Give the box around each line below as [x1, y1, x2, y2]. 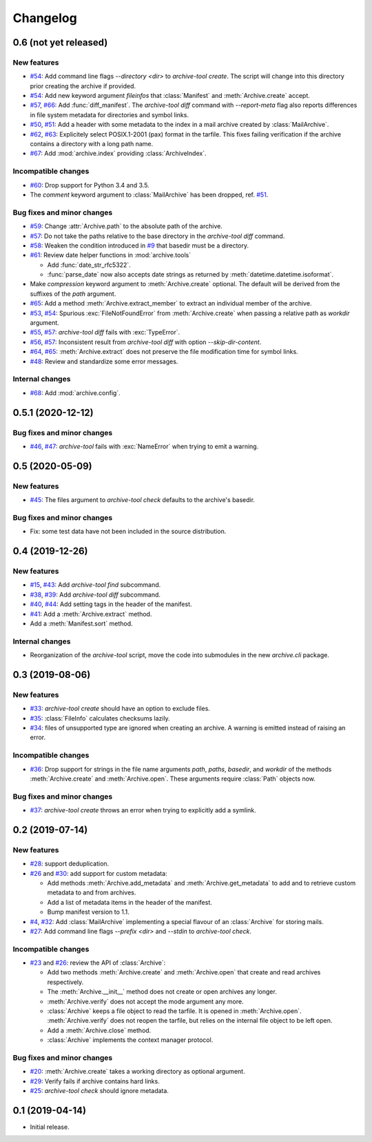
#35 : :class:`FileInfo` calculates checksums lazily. [30, 714, 170, 722]
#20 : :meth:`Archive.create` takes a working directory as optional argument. [30, 1068, 245, 1076]
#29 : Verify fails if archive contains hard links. [30, 1076, 160, 1085]
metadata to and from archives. [47, 888, 136, 896]
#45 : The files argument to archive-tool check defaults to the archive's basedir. [30, 496, 255, 504]
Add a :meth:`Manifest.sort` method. [30, 619, 134, 628]
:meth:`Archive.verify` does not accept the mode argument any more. [47, 997, 244, 1005]
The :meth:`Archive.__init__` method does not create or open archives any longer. [47, 988, 277, 996]
